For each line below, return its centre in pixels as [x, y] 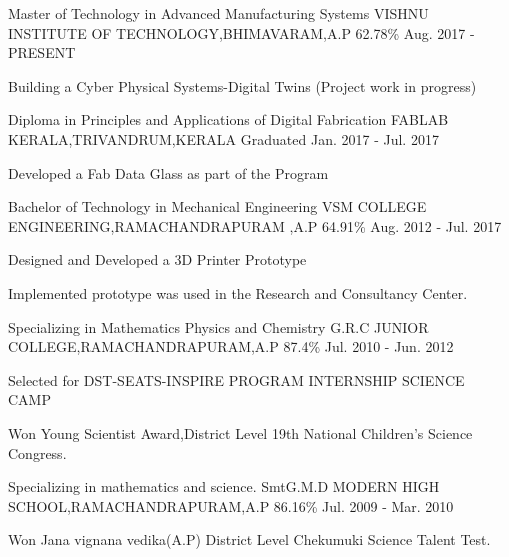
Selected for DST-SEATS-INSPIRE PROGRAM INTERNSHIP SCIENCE [236, 379]
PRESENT [42, 52]
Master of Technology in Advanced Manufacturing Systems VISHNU [218, 13]
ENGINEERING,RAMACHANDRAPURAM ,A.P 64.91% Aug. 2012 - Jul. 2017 [255, 225]
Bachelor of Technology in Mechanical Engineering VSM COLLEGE [217, 206]
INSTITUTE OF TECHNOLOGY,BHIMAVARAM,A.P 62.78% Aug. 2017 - [241, 32]
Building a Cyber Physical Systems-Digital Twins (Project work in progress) [242, 85]
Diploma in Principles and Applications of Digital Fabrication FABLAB [228, 119]
